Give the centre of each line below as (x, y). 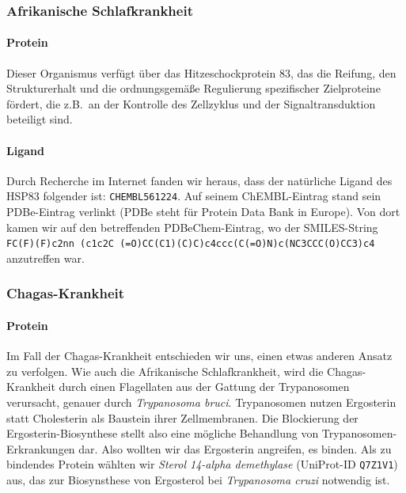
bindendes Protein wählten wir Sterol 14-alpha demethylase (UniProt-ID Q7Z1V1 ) (202, 464)
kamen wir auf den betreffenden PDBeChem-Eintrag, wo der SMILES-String (192, 227)
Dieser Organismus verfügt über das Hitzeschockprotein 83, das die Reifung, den (201, 72)
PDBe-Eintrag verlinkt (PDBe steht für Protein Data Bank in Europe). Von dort (203, 212)
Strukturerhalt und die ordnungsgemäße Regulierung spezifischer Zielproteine (194, 88)
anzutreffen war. (46, 258)
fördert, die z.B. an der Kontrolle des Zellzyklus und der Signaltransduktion (191, 103)
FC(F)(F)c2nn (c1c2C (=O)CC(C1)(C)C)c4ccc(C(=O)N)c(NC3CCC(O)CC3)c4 (191, 244)
